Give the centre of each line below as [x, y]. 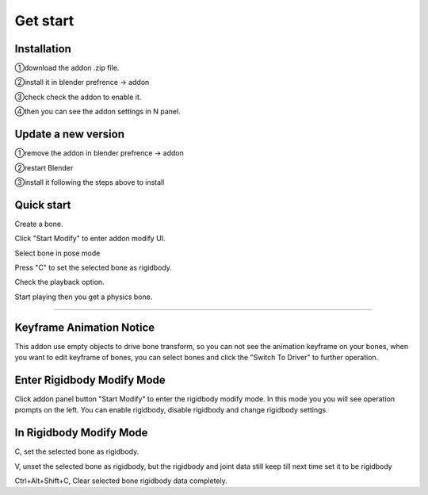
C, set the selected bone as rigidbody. [77, 451]
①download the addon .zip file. [67, 68]
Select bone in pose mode [57, 253]
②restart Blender [44, 167]
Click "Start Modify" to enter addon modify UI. [90, 239]
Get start [44, 21]
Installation [43, 49]
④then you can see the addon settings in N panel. [98, 112]
